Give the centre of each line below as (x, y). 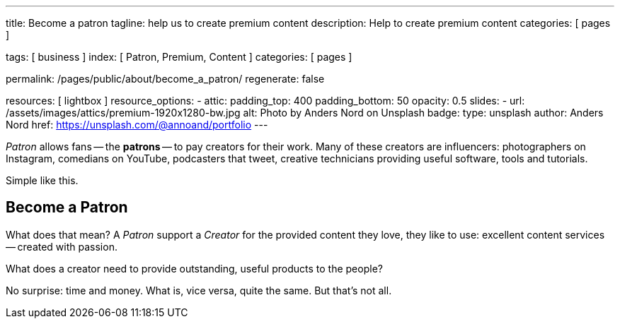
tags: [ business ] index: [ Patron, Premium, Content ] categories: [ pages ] (179, 57)
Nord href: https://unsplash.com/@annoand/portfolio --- (137, 125)
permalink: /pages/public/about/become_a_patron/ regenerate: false (165, 79)
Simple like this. (42, 180)
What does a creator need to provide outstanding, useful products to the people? (194, 268)
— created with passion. (62, 246)
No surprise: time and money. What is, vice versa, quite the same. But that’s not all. (199, 290)
